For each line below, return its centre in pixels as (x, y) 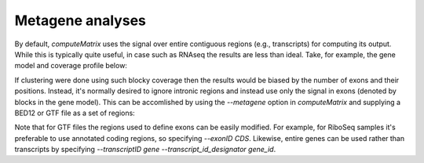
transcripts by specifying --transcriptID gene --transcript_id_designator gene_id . (145, 150)
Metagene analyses (80, 20)
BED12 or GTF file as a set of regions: (75, 113)
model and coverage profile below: (71, 66)
